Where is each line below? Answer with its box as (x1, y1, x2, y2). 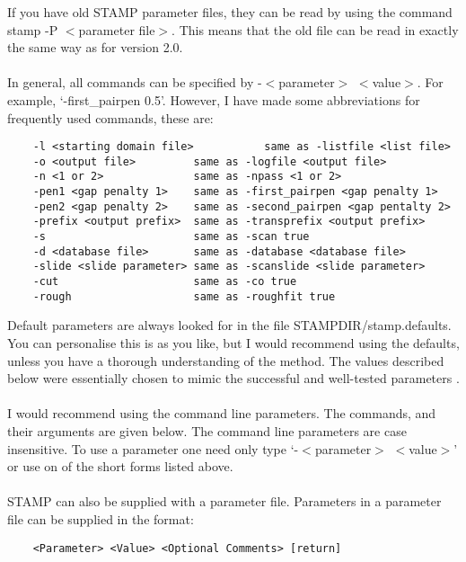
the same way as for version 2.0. (7, 38, 183, 57)
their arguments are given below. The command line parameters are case (7, 421, 407, 440)
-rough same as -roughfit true (32, 290, 336, 303)
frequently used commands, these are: (7, 108, 214, 127)
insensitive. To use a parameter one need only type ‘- (7, 439, 299, 458)
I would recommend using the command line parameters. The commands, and (7, 404, 436, 423)
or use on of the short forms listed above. (7, 457, 233, 476)
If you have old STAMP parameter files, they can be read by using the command (7, 3, 453, 21)
